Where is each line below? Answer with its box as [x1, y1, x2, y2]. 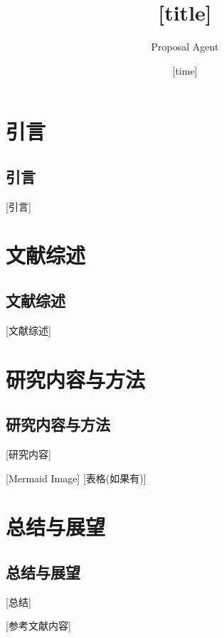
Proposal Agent [151, 39, 219, 54]
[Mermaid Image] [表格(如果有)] [6, 470, 146, 485]
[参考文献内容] [6, 618, 71, 633]
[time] [172, 63, 198, 78]
